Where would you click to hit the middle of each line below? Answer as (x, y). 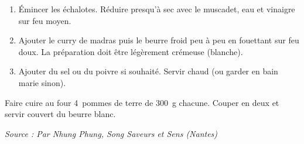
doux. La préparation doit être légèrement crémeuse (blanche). (131, 51)
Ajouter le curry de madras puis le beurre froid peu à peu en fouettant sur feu (159, 40)
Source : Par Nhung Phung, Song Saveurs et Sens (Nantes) (111, 133)
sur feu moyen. (45, 20)
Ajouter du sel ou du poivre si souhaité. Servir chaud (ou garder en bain (148, 71)
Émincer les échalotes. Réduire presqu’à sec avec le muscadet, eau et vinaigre (157, 9)
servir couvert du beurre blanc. (60, 114)
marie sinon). (42, 82)
